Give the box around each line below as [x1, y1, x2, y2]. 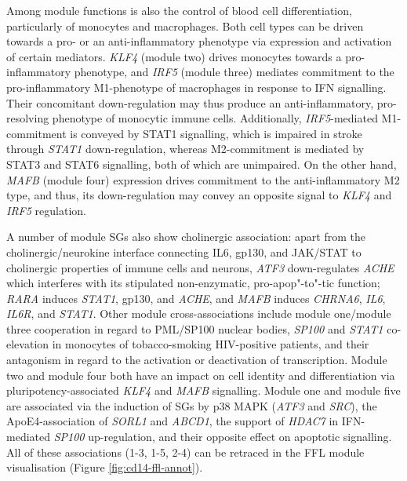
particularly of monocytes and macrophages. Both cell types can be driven [6, 17, 364, 34]
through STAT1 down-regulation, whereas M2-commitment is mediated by [6, 140, 365, 157]
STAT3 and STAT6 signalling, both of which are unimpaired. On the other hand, [6, 155, 397, 172]
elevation [6, 336, 49, 352]
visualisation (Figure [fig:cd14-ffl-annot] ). [6, 459, 203, 476]
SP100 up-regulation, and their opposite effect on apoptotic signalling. [53, 428, 392, 445]
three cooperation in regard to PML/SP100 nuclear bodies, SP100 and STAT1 [6, 320, 383, 337]
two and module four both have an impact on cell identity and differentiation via [6, 366, 395, 383]
